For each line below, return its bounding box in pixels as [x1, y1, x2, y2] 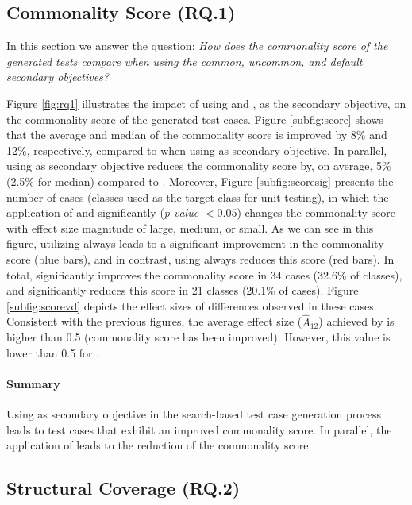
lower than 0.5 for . [6, 344, 100, 360]
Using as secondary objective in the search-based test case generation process [6, 406, 382, 422]
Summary [6, 375, 60, 391]
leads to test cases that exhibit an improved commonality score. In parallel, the [6, 421, 392, 438]
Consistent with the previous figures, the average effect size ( [6, 313, 302, 330]
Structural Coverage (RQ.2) [6, 476, 241, 500]
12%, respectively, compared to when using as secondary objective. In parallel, [6, 141, 387, 158]
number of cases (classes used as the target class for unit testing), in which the [6, 188, 389, 205]
